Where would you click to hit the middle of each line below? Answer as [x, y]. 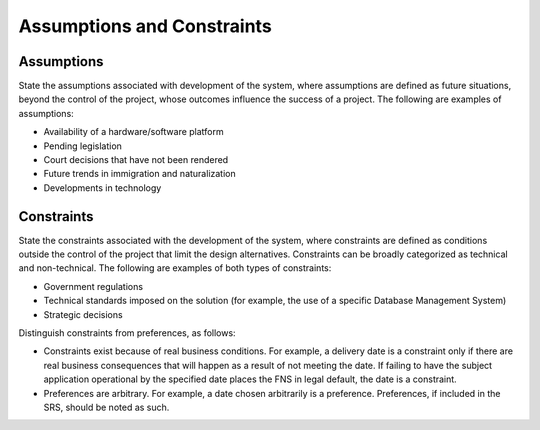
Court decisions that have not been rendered [136, 160]
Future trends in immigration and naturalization [139, 174]
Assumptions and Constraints [145, 26]
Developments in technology [102, 187]
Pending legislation [82, 146]
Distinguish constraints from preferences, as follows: [127, 333]
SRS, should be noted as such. [106, 407]
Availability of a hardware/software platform [133, 132]
